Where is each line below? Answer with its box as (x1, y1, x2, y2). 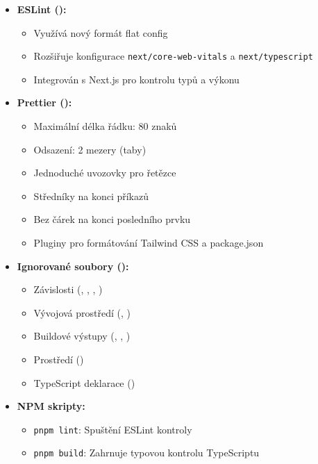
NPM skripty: (17, 399, 85, 413)
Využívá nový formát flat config (33, 25, 168, 40)
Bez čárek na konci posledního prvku (33, 212, 191, 226)
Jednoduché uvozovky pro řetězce (33, 165, 176, 180)
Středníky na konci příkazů (33, 188, 149, 203)
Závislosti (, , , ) (33, 282, 103, 297)
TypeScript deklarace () (33, 375, 135, 390)
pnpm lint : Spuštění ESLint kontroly (33, 422, 192, 436)
